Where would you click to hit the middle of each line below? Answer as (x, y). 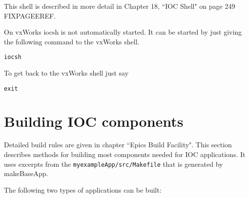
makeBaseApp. (26, 173)
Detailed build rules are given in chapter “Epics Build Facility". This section (118, 145)
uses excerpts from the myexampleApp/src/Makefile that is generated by (114, 164)
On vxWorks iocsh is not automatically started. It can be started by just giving (123, 32)
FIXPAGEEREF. (30, 15)
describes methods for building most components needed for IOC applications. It (125, 154)
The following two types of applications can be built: (83, 189)
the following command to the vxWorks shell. (72, 41)
